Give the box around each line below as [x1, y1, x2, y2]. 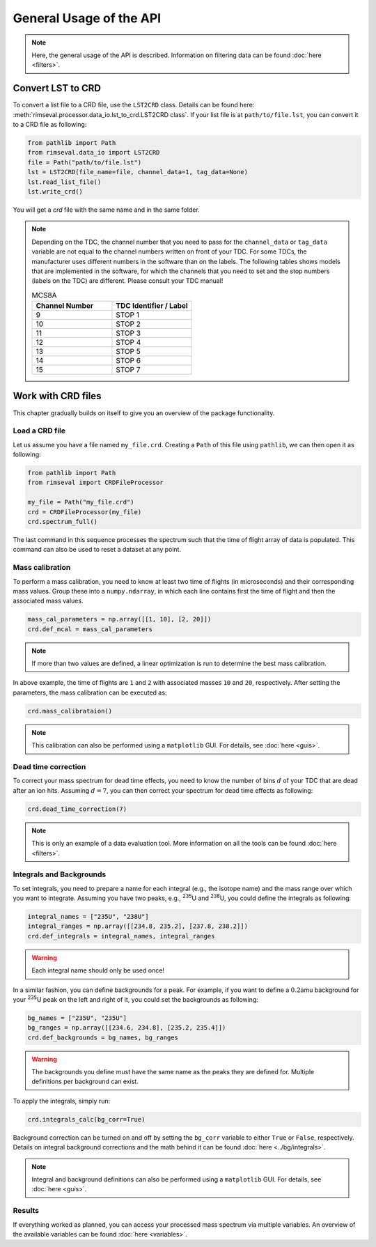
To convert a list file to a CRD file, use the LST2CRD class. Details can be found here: [13, 101, 255, 109]
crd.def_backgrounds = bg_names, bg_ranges [27, 1033, 179, 1041]
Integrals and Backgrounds [13, 869, 107, 879]
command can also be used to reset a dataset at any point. [13, 545, 181, 554]
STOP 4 [116, 338, 141, 348]
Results [13, 1206, 40, 1216]
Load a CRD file [13, 426, 66, 435]
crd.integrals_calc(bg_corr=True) [27, 1115, 146, 1123]
